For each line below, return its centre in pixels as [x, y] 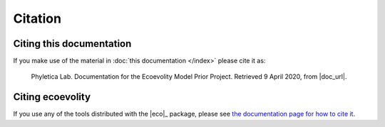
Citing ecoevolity [52, 97]
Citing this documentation [72, 44]
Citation [37, 18]
